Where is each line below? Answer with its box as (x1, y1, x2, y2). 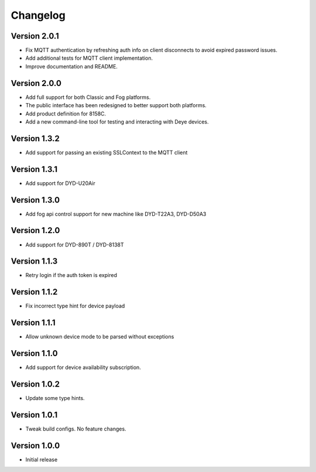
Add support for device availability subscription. (25, 364, 142, 371)
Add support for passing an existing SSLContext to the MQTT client (25, 149, 188, 156)
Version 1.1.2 (11, 287, 58, 297)
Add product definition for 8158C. (25, 110, 107, 117)
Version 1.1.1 (11, 318, 56, 328)
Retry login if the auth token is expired (25, 272, 117, 279)
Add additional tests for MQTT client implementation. (25, 54, 153, 61)
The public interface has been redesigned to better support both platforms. (25, 102, 207, 109)
